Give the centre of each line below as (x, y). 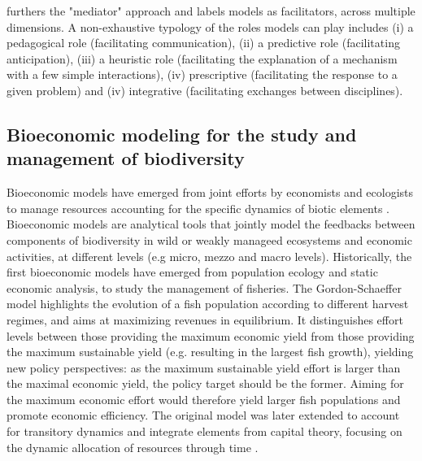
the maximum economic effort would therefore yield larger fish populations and (204, 399)
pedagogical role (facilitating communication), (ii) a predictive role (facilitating (203, 43)
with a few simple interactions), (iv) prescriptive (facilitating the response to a (202, 74)
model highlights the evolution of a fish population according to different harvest (208, 304)
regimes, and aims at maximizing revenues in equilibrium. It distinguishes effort (205, 319)
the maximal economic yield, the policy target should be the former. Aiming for (205, 383)
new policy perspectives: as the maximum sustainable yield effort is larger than (204, 367)
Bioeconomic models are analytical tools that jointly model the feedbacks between (211, 224)
